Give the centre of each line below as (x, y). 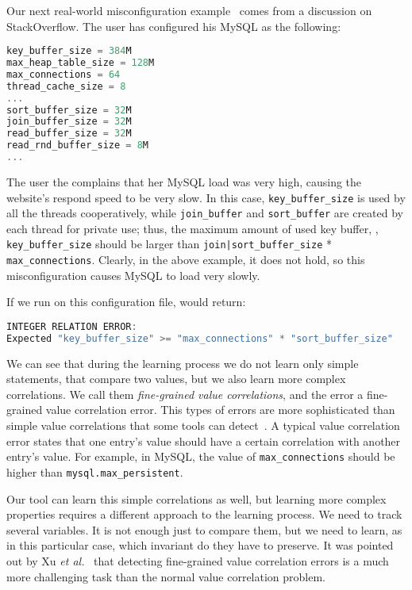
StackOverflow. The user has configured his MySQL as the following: (174, 26)
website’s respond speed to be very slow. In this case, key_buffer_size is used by (206, 197)
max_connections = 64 (64, 74)
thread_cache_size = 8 (66, 86)
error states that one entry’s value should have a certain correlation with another (204, 441)
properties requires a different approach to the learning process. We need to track (204, 514)
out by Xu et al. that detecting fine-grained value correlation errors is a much (198, 560)
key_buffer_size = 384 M (69, 51)
